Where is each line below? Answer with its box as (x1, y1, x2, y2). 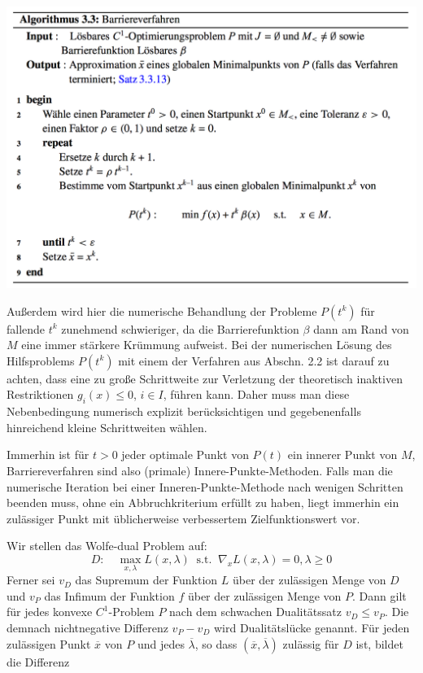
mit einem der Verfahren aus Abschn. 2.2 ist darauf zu (118, 352, 390, 369)
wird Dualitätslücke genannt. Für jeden (213, 618, 410, 636)
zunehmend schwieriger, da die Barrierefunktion (61, 320, 299, 337)
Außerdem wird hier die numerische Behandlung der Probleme (7, 302, 317, 319)
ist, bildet (355, 635, 403, 652)
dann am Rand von (313, 320, 409, 337)
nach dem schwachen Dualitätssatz (169, 603, 342, 620)
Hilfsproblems (7, 352, 75, 369)
